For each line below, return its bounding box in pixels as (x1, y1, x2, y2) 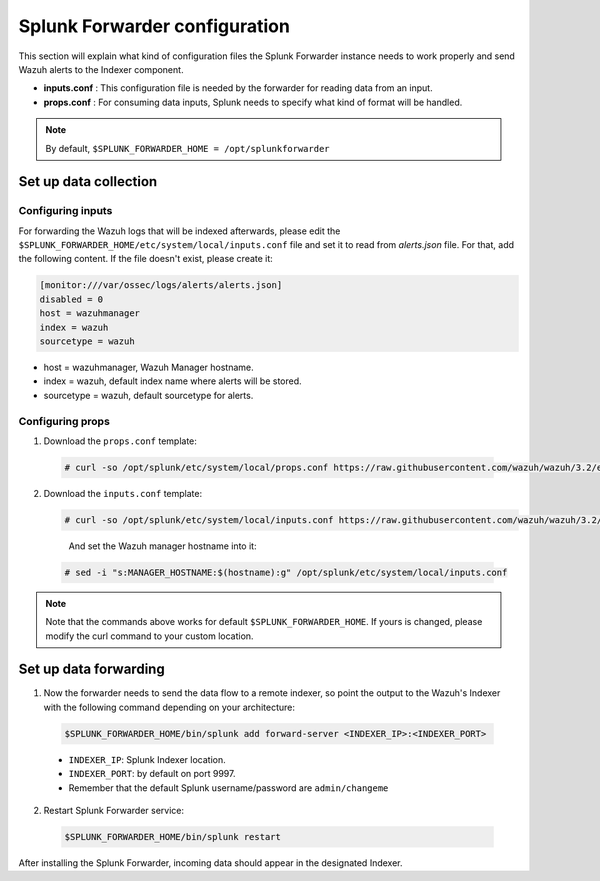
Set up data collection (18, 173, 158, 190)
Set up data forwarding (18, 661, 165, 678)
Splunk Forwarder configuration (18, 15, 290, 37)
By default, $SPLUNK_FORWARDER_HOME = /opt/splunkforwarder (45, 142, 330, 154)
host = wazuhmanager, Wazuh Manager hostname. (43, 361, 254, 373)
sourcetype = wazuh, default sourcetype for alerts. (43, 389, 254, 401)
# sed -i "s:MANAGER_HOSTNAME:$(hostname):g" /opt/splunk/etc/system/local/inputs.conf (64, 566, 508, 578)
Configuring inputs (18, 204, 113, 218)
